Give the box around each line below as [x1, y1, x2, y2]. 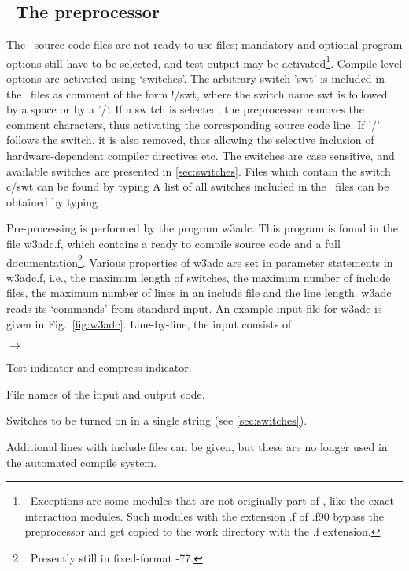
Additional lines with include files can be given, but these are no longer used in [6, 438, 388, 454]
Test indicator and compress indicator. [6, 359, 192, 376]
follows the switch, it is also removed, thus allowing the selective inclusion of [6, 132, 374, 148]
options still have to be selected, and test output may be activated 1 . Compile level [6, 52, 403, 71]
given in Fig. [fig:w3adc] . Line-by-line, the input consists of [6, 315, 292, 332]
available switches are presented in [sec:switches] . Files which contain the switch [6, 162, 391, 179]
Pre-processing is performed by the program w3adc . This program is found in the [6, 220, 398, 236]
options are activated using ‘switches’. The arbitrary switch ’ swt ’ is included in [6, 70, 385, 87]
